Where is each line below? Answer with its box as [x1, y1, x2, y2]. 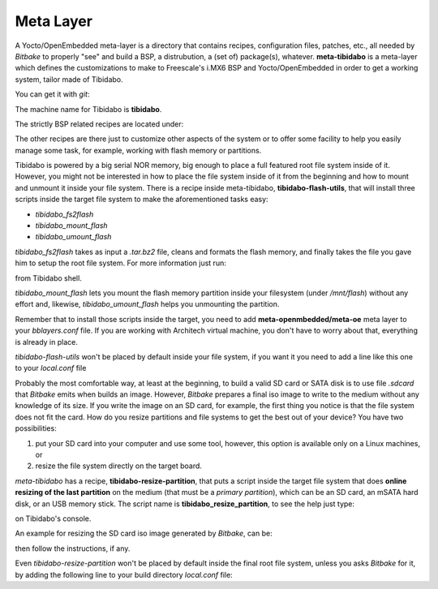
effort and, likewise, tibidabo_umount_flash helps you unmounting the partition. [15, 299, 280, 309]
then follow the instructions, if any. [15, 544, 131, 553]
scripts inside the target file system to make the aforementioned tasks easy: [15, 195, 268, 204]
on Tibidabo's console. [15, 514, 92, 523]
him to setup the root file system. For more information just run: [15, 258, 226, 268]
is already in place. [15, 337, 79, 346]
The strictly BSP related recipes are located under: [15, 118, 184, 129]
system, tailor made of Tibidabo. [15, 74, 123, 84]
